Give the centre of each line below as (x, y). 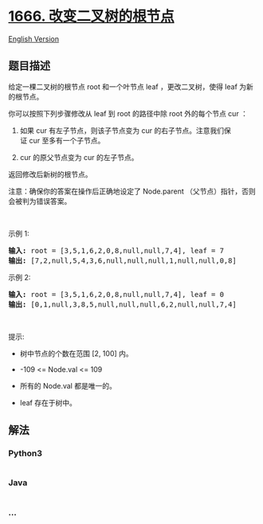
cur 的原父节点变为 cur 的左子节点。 (79, 157)
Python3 (25, 453)
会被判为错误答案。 (40, 201)
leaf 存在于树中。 (48, 402)
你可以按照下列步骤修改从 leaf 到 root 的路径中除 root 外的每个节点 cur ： (128, 113)
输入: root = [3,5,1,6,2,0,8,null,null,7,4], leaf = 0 (116, 294)
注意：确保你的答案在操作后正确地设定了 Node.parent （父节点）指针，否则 (132, 191)
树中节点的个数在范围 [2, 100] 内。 (76, 353)
